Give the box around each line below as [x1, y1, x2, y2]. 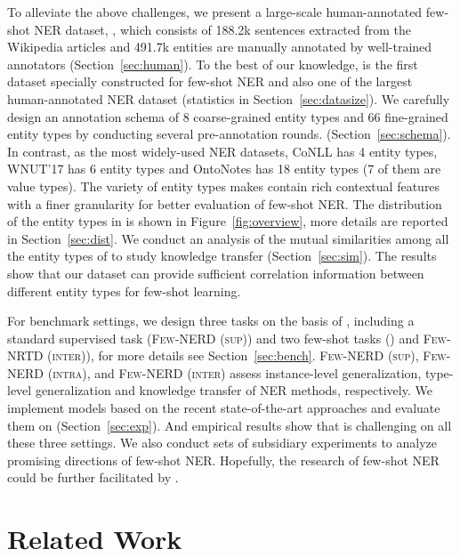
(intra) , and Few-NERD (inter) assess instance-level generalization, [47, 363, 422, 382]
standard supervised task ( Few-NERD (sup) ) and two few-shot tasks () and [7, 328, 420, 347]
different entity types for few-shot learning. [7, 281, 241, 300]
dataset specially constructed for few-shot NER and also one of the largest [7, 72, 413, 91]
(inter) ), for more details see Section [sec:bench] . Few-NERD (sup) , [47, 346, 419, 365]
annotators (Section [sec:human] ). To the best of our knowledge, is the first [7, 54, 418, 73]
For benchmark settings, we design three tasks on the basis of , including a [7, 311, 415, 330]
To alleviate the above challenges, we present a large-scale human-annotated [7, 3, 423, 20]
